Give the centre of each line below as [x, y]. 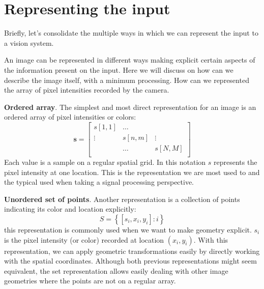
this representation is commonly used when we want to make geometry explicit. [128, 229]
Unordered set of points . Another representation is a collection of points [122, 199]
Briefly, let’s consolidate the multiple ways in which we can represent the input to [131, 33]
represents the [236, 162]
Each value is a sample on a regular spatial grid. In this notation [105, 162]
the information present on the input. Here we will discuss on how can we [119, 69]
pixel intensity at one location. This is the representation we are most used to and [132, 172]
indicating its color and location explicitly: [70, 209]
